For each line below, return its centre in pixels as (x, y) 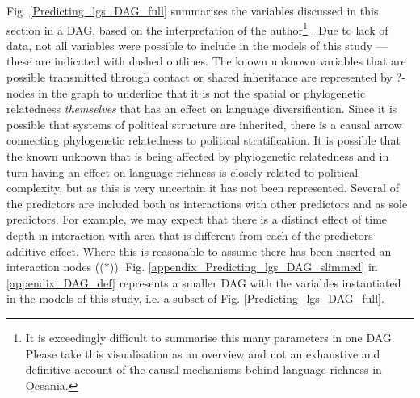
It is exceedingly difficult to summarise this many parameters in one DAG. (210, 337)
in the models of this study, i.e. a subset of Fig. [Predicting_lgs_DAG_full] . (195, 298)
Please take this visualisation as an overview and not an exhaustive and (203, 353)
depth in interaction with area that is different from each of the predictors (190, 235)
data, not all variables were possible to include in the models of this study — (197, 45)
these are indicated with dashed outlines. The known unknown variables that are (206, 61)
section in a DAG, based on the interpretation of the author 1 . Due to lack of (197, 28)
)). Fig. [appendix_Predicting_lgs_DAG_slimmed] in (244, 267)
